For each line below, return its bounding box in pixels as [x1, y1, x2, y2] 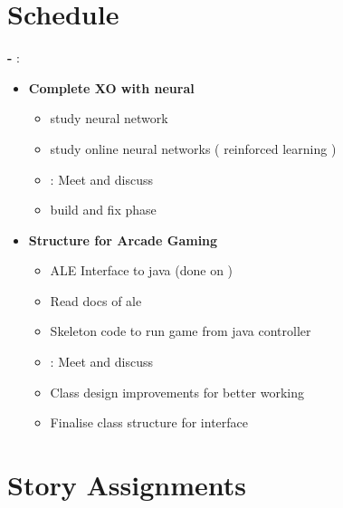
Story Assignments [7, 466, 246, 503]
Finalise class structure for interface [50, 413, 249, 432]
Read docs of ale [50, 291, 142, 310]
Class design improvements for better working [50, 382, 305, 401]
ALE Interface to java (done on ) [50, 261, 233, 280]
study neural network [50, 109, 168, 128]
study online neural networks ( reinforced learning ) [50, 139, 337, 158]
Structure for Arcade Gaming [28, 230, 218, 249]
